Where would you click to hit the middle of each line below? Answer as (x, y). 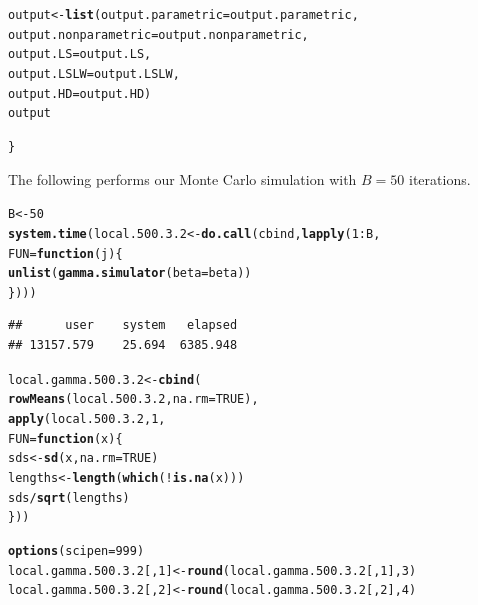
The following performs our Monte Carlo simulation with (182, 178)
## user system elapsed (123, 325)
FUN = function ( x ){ (65, 438)
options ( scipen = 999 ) (76, 550)
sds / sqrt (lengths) (69, 497)
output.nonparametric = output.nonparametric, (158, 34)
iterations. (440, 178)
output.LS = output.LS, (80, 54)
